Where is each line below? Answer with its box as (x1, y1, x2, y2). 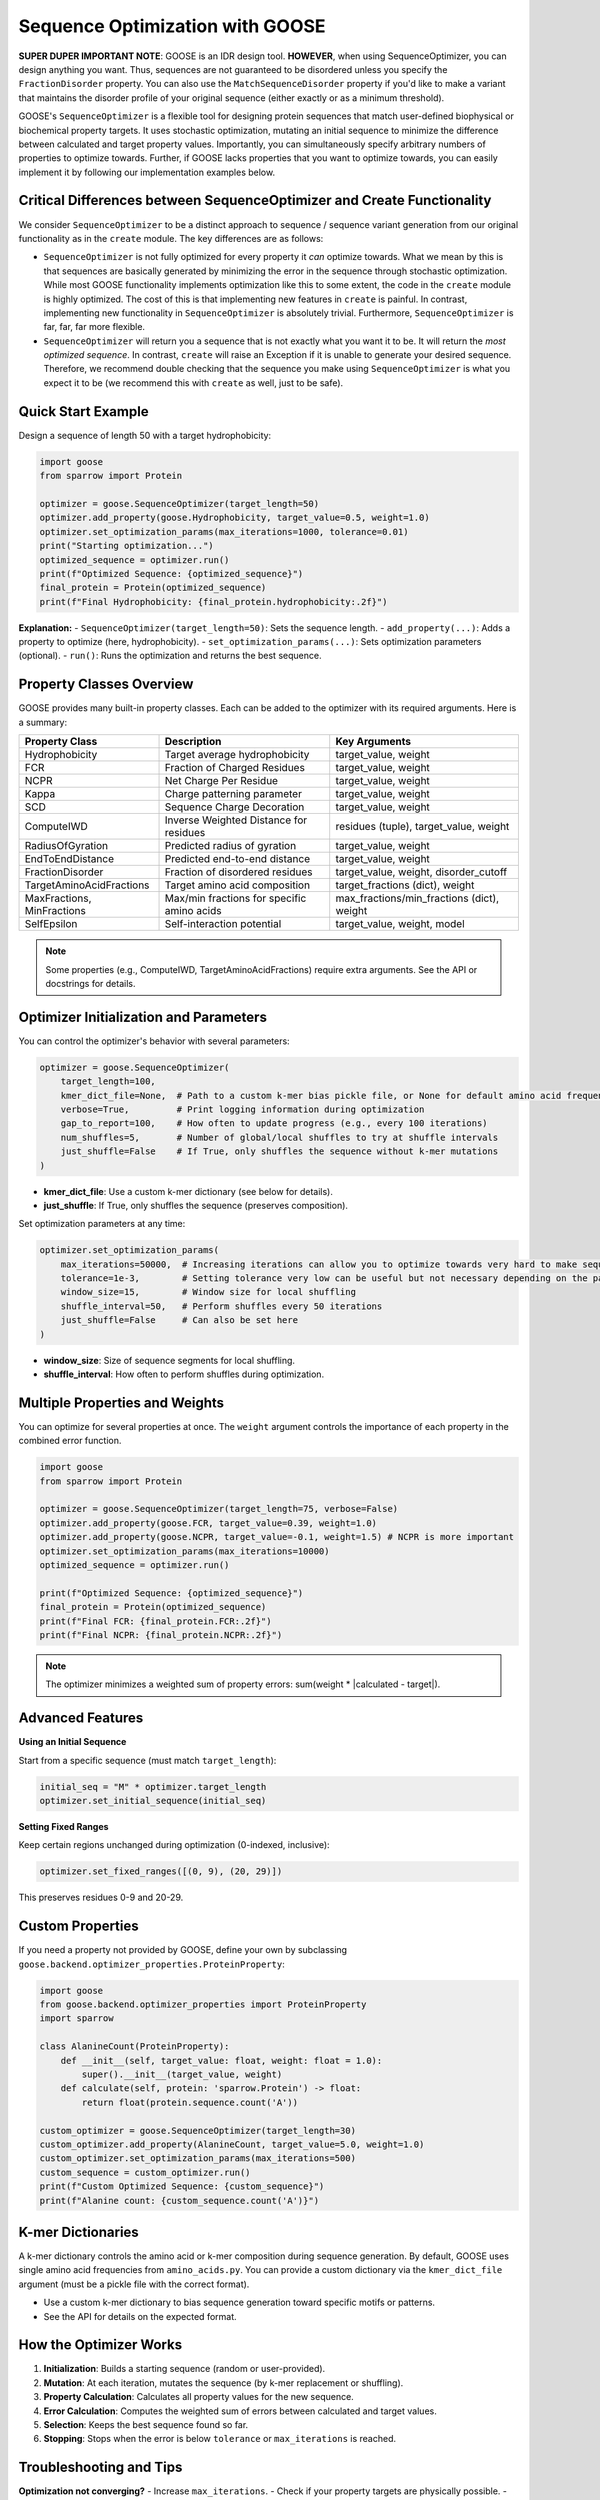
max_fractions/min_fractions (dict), (335, 891, 500, 905)
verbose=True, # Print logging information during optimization (60, 1103, 425, 1115)
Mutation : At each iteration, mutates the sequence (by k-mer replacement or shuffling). (43, 2376, 404, 2389)
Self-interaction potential (164, 917, 282, 931)
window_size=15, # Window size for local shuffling (60, 1286, 357, 1298)
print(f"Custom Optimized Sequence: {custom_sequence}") (39, 2181, 325, 2192)
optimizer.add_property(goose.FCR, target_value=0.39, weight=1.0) (39, 1517, 378, 1529)
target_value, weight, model (335, 917, 465, 931)
